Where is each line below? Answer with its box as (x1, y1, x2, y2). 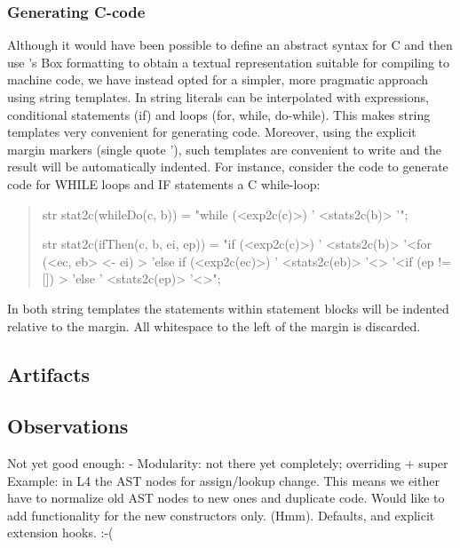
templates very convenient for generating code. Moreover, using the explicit (7, 123, 416, 141)
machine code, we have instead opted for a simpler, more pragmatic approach (7, 70, 428, 89)
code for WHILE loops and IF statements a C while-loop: (7, 174, 321, 193)
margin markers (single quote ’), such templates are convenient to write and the (7, 139, 441, 158)
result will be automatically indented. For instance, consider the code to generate (7, 157, 448, 176)
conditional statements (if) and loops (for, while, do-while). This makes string (7, 105, 431, 123)
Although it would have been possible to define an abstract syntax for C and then (7, 36, 453, 54)
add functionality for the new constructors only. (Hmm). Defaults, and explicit (7, 505, 435, 524)
